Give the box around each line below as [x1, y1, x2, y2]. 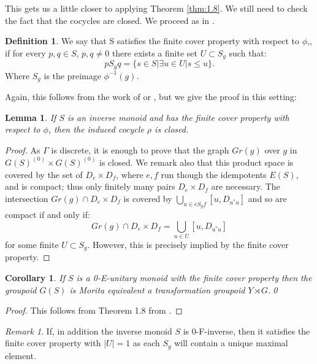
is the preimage [44, 69, 101, 82]
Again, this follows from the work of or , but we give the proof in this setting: [5, 90, 297, 103]
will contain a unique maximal [174, 336, 288, 349]
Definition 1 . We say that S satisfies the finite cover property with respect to [5, 34, 300, 47]
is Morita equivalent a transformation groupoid [69, 283, 245, 296]
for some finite [5, 238, 59, 250]
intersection [5, 192, 48, 204]
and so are [248, 192, 287, 204]
